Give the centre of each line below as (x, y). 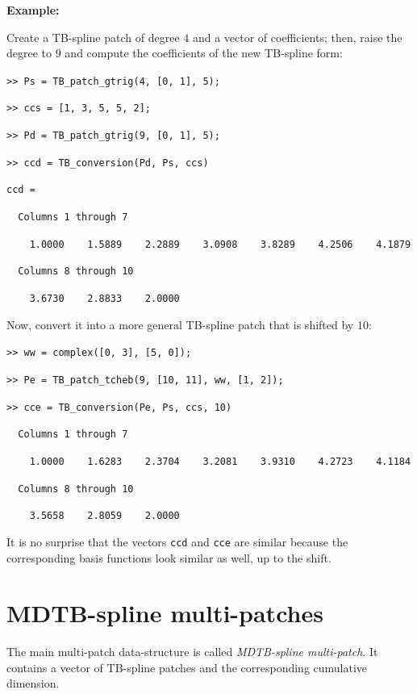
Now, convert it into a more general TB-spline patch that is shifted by (180, 324)
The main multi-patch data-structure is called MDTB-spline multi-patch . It (192, 652)
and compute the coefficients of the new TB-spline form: (204, 53)
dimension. (33, 683)
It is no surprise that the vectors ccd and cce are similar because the (177, 541)
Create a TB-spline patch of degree (93, 37)
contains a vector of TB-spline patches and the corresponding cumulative (187, 667)
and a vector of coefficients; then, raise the (297, 37)
